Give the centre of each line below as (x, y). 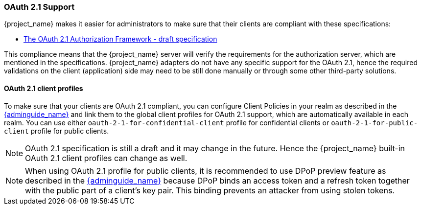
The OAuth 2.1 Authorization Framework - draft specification (120, 39)
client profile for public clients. (57, 131)
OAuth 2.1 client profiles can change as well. (106, 158)
